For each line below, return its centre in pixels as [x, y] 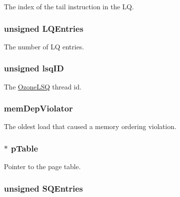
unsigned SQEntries [43, 188]
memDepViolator [39, 108]
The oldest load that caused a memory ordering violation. [90, 126]
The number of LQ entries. [44, 46]
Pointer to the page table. [42, 166]
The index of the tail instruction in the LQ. [69, 6]
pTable [24, 148]
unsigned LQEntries [44, 28]
